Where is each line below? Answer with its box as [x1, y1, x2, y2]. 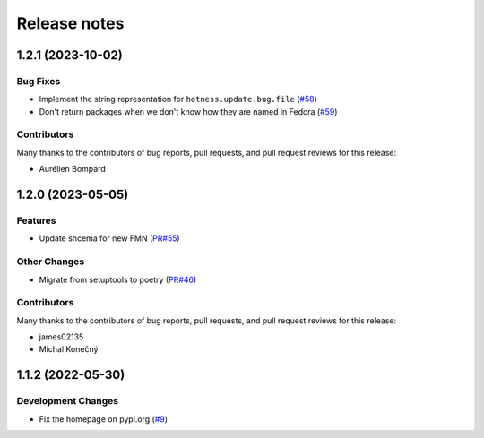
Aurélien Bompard [39, 164, 107, 175]
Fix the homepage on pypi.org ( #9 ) [39, 413, 169, 425]
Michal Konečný [39, 344, 99, 355]
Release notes [16, 13, 125, 33]
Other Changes [16, 255, 85, 268]
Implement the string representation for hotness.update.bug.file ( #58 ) [39, 94, 318, 105]
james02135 [39, 331, 84, 342]
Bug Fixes [16, 74, 61, 87]
